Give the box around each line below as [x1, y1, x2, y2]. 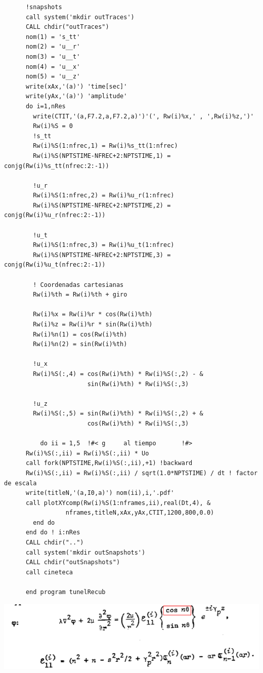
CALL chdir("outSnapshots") [25, 559, 120, 566]
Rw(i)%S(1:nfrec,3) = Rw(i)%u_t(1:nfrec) [33, 241, 174, 249]
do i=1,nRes [25, 102, 66, 110]
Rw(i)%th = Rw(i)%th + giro [33, 291, 127, 299]
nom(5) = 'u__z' [25, 73, 80, 80]
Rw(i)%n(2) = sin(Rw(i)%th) [33, 341, 127, 348]
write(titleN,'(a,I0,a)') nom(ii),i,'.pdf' [25, 489, 174, 497]
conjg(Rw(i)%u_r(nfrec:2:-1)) [4, 212, 106, 219]
